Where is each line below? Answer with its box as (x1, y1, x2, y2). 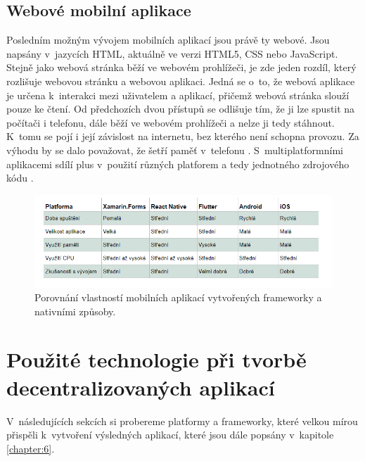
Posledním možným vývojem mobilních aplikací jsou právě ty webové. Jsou (6, 32, 330, 47)
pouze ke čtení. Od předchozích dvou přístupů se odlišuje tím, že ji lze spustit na (6, 101, 355, 116)
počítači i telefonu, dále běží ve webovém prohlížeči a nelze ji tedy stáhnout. (6, 115, 335, 130)
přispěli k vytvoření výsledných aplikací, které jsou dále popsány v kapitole (6, 427, 334, 442)
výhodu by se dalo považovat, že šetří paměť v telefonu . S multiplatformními (6, 142, 343, 157)
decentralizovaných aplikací (6, 372, 275, 401)
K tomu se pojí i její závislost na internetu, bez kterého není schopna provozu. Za (6, 129, 359, 144)
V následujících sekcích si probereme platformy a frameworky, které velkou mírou (6, 413, 358, 428)
